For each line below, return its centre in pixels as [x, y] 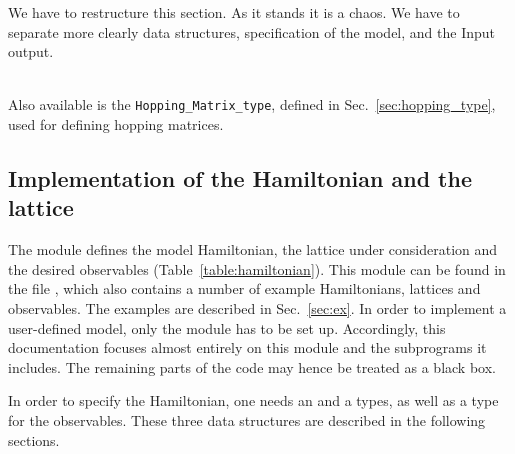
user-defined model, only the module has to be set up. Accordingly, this [227, 327]
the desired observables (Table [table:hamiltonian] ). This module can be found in [257, 268]
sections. [34, 439]
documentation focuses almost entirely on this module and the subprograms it [247, 347]
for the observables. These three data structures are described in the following [247, 419]
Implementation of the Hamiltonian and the [240, 178]
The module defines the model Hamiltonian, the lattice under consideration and [253, 249]
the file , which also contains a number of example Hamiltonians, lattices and [244, 288]
